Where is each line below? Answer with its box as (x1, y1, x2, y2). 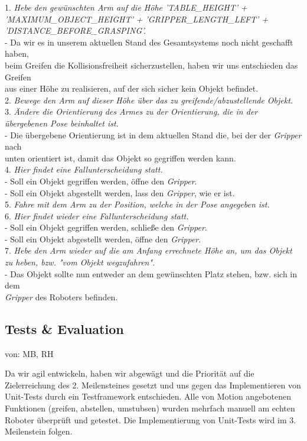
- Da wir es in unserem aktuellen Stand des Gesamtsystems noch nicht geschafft (5, 35, 293, 48)
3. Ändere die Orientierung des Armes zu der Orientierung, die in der (5, 105, 258, 118)
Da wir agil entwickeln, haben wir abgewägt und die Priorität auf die (5, 367, 254, 380)
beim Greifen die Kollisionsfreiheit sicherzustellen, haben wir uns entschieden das (5, 59, 298, 71)
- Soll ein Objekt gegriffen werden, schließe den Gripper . (5, 221, 207, 234)
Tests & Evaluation (5, 319, 124, 338)
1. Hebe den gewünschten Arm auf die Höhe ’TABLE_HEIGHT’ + (5, 1, 247, 13)
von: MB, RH (5, 347, 54, 359)
